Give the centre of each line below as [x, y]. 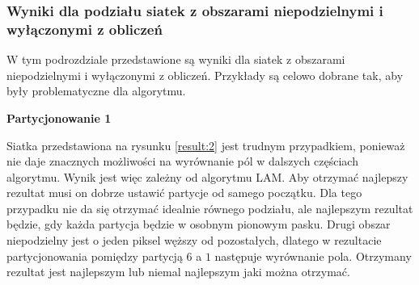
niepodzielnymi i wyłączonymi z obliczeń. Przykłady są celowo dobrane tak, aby [205, 75]
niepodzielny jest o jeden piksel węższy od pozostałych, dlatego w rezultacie [194, 240]
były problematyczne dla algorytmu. [96, 91]
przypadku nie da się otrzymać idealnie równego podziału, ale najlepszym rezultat [210, 208]
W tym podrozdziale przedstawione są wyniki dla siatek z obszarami [176, 59]
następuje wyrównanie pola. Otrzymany [313, 256]
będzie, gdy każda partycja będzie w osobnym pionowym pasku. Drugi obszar [199, 224]
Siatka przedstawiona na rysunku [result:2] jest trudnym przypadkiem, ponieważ [206, 145]
